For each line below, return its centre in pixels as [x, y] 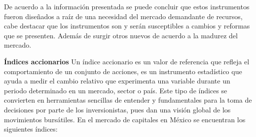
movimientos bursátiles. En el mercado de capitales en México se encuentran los [125, 119]
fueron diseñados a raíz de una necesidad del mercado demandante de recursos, [123, 16]
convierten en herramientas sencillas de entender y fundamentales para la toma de [128, 100]
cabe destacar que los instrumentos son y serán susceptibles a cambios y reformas [127, 26]
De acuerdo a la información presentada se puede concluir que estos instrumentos [127, 6]
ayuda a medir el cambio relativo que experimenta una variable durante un [117, 81]
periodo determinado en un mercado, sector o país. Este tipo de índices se [116, 90]
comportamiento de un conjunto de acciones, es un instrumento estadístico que [123, 71]
